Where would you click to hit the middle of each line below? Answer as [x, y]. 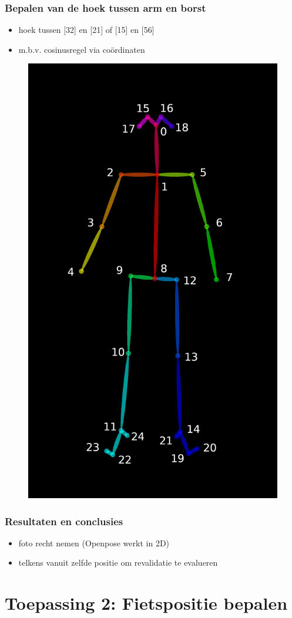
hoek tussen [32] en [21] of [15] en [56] [86, 30]
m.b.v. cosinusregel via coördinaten [82, 49]
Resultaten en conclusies [64, 521]
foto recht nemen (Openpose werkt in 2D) [94, 543]
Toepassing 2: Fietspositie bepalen [146, 603]
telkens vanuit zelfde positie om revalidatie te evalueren [118, 562]
